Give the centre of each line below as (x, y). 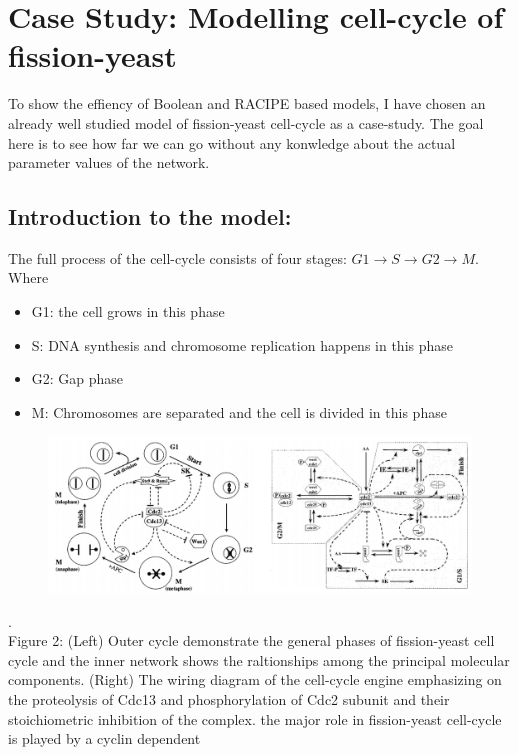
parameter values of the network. (109, 162)
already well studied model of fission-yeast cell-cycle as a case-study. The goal (246, 122)
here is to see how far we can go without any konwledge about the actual (232, 142)
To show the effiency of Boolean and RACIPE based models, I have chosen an (247, 103)
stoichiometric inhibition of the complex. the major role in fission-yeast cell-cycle (255, 718)
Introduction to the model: (150, 216)
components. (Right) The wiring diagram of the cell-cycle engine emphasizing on (255, 679)
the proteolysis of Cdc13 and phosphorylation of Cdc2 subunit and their (229, 698)
